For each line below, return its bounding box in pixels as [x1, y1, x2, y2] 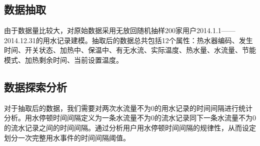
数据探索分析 [4, 79, 67, 94]
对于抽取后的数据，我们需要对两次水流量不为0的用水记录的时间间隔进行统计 [4, 102, 252, 113]
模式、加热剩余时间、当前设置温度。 [4, 54, 123, 65]
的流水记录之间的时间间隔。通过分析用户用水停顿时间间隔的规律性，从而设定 [4, 122, 256, 132]
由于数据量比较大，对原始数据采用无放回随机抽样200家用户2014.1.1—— [4, 25, 235, 36]
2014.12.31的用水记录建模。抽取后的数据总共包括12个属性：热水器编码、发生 [4, 35, 253, 45]
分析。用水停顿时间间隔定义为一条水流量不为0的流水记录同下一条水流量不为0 [4, 112, 256, 123]
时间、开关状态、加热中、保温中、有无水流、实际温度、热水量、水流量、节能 [4, 45, 256, 55]
